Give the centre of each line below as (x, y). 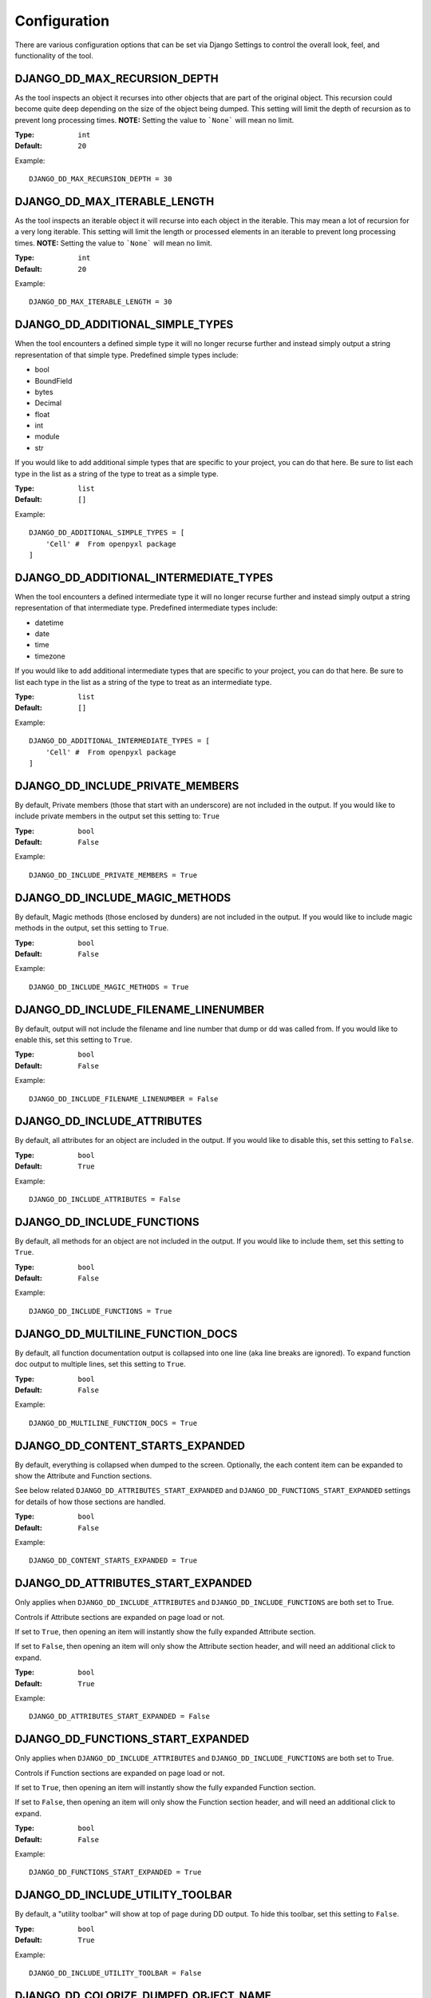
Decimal (48, 403)
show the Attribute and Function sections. (83, 1476)
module (47, 436)
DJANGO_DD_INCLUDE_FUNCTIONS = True (101, 1311)
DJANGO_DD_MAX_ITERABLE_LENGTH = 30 (101, 302)
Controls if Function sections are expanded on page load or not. (120, 1773)
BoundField (53, 380)
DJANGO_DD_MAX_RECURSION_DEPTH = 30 (101, 179)
